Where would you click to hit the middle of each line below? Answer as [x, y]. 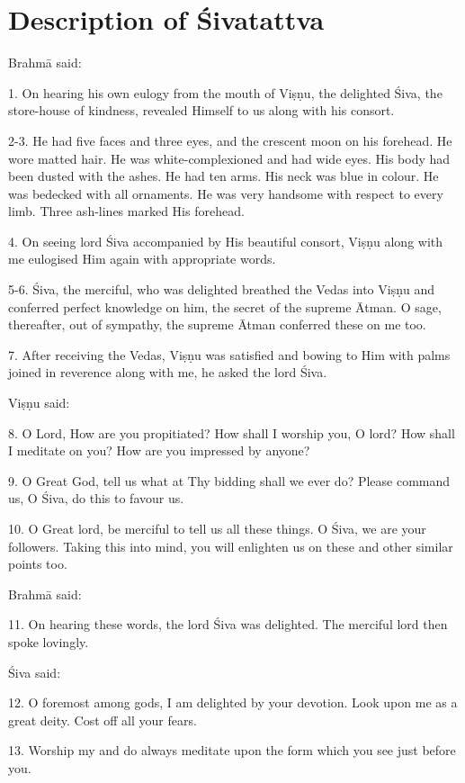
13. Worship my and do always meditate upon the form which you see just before [232, 750]
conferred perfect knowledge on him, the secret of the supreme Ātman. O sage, [225, 306]
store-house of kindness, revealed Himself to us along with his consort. [201, 110]
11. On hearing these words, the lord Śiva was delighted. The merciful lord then [228, 624]
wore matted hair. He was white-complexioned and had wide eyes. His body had [229, 158]
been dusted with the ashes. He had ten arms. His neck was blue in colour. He [224, 176]
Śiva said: [35, 672]
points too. [38, 564]
